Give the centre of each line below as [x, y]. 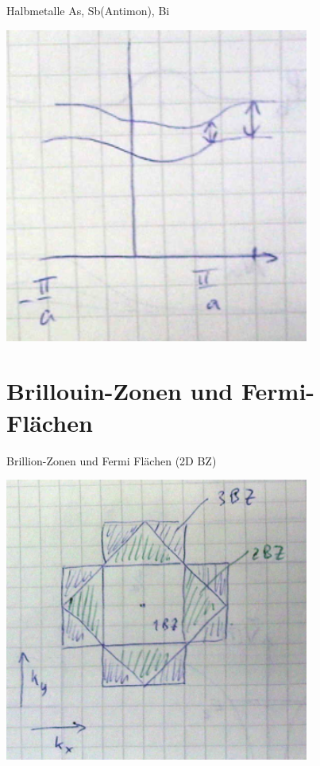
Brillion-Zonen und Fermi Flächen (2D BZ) [112, 460]
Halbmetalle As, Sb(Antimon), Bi [88, 10]
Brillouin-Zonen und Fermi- [161, 391]
